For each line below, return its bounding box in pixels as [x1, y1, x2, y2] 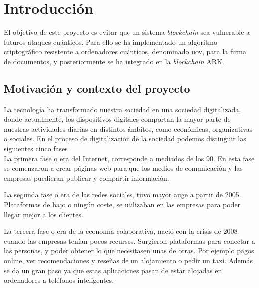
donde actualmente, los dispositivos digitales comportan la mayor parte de [4, 114, 231, 124]
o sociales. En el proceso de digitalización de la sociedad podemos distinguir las [4, 133, 246, 144]
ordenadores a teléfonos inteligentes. [4, 275, 114, 285]
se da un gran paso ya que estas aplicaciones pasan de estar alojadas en [4, 265, 222, 275]
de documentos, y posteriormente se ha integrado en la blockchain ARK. [4, 56, 224, 66]
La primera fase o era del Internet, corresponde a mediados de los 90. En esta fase [4, 153, 255, 163]
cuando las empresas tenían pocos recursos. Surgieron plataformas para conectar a [4, 235, 255, 246]
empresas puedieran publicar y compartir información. [4, 172, 169, 183]
